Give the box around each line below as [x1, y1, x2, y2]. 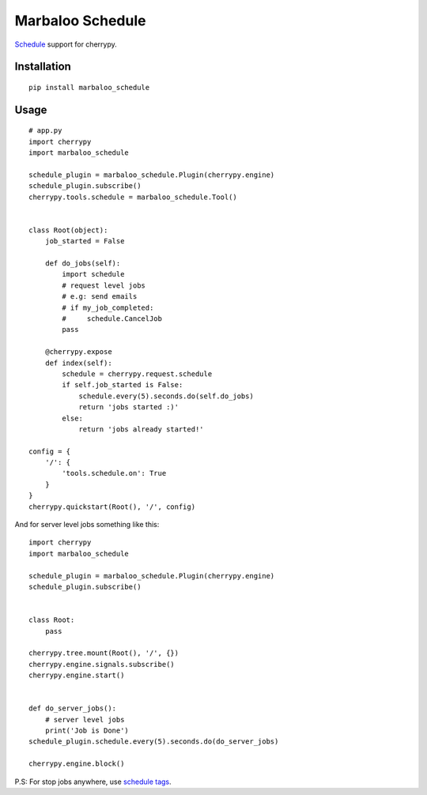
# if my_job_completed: [62, 303, 154, 312]
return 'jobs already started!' [78, 424, 205, 434]
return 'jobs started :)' [78, 403, 179, 412]
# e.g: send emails [62, 292, 138, 301]
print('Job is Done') [44, 726, 130, 735]
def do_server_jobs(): [28, 704, 117, 713]
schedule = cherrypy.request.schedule [62, 369, 213, 379]
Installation [14, 60, 71, 73]
